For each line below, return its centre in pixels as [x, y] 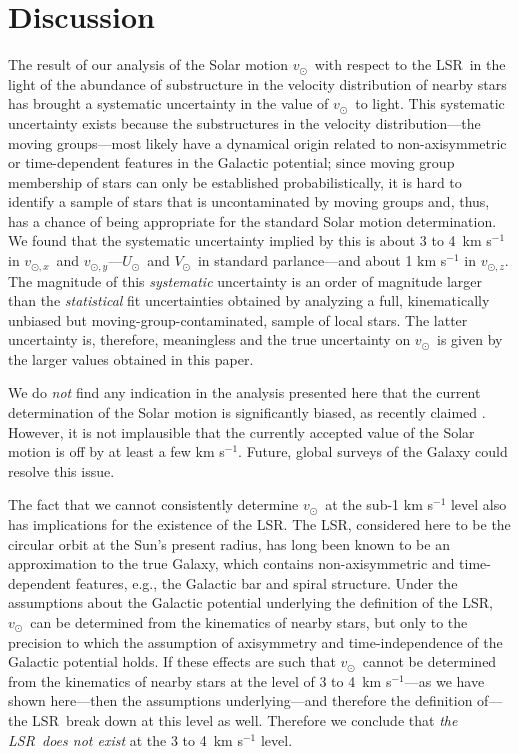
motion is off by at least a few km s [116, 451]
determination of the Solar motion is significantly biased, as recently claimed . [247, 412]
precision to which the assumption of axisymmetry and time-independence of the [255, 641]
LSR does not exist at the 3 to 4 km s [125, 739]
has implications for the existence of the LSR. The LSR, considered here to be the [259, 524]
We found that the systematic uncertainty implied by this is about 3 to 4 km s [250, 240]
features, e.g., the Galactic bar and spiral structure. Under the [266, 582]
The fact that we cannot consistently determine [153, 504]
